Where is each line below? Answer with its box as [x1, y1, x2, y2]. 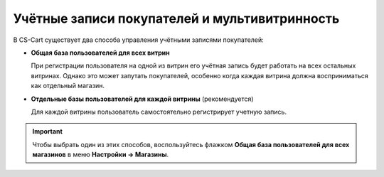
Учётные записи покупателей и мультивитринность [13, 11, 340, 26]
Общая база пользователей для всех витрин [31, 48, 170, 57]
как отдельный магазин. [31, 82, 105, 90]
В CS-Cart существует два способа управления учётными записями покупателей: [13, 36, 264, 44]
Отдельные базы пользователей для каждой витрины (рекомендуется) [31, 95, 254, 103]
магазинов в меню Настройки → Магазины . [32, 150, 169, 159]
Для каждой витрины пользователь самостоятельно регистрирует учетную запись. [31, 107, 287, 116]
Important [32, 127, 63, 136]
